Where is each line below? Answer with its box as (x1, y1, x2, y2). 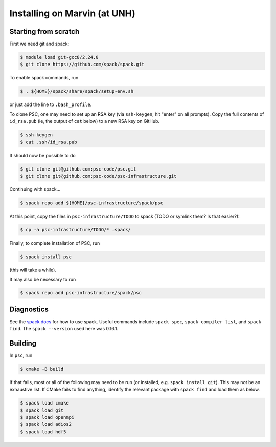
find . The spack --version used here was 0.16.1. (9, 326, 119, 332)
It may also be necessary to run (9, 276, 76, 283)
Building (9, 338, 37, 348)
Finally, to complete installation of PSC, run (9, 240, 100, 246)
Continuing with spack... (9, 186, 61, 192)
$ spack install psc (20, 253, 72, 260)
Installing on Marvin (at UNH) (9, 8, 135, 19)
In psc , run (9, 352, 33, 358)
